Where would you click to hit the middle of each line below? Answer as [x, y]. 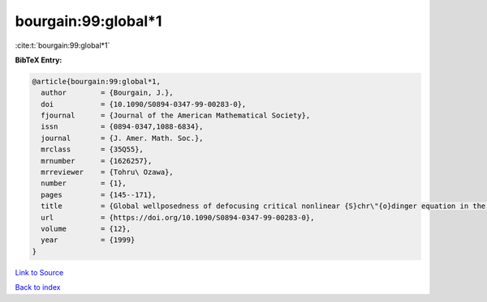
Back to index [38, 287]
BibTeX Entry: [39, 60]
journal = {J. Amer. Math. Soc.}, [122, 138]
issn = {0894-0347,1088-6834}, [122, 127]
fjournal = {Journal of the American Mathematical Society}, [176, 116]
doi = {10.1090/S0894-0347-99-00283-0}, [144, 104]
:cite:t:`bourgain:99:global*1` [62, 45]
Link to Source [39, 272]
